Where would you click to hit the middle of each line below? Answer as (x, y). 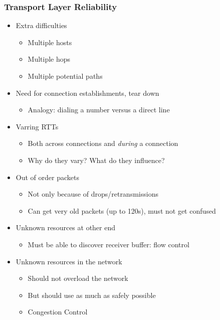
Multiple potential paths (65, 76)
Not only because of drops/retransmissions (93, 194)
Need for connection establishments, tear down (87, 93)
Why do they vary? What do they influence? (96, 160)
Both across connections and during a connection (103, 143)
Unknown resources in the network (69, 261)
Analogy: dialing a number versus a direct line (99, 110)
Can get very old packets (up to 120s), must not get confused (122, 210)
